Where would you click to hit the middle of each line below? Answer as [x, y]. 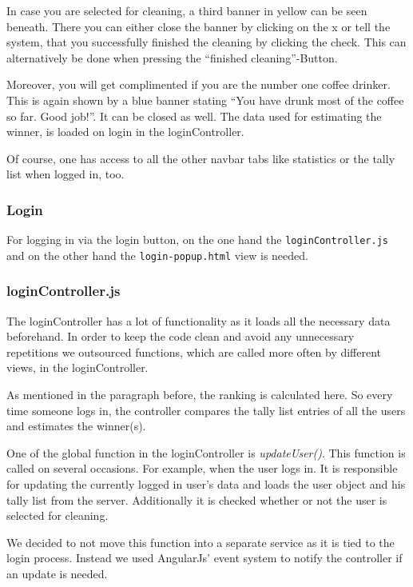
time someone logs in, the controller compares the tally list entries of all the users [206, 410]
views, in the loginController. [77, 367]
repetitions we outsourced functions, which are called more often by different [194, 351]
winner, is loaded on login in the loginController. [125, 132]
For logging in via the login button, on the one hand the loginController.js [197, 240]
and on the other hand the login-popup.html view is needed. [157, 255]
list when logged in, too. [66, 174]
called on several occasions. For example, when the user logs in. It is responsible [202, 468]
